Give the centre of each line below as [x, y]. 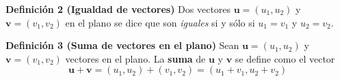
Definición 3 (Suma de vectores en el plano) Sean [122, 45]
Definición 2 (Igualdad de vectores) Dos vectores [118, 9]
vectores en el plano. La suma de [135, 58]
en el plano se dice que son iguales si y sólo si [160, 22]
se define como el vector [285, 58]
